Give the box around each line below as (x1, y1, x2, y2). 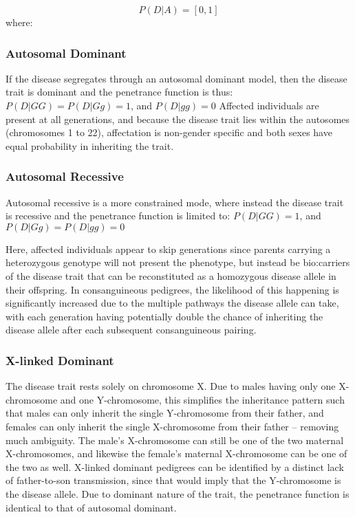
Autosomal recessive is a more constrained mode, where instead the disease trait (6, 195, 344, 209)
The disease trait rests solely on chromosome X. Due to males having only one (6, 379, 336, 393)
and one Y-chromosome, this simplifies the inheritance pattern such (60, 392, 345, 406)
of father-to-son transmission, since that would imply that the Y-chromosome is (6, 473, 341, 487)
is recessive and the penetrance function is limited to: (6, 208, 230, 223)
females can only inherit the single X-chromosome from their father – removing (6, 419, 339, 433)
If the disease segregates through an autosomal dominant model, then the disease (6, 71, 347, 85)
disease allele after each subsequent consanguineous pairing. (6, 322, 257, 337)
